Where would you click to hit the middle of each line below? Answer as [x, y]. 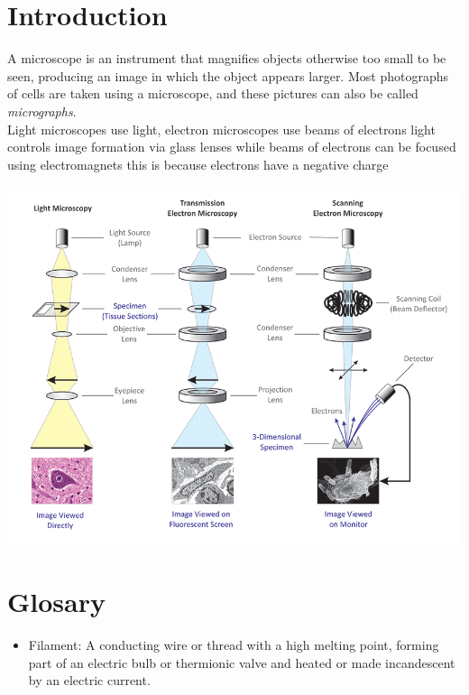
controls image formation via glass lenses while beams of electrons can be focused [232, 147]
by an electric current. [89, 680]
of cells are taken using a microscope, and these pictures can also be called [213, 93]
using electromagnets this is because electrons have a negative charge [198, 164]
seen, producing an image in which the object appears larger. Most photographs [228, 75]
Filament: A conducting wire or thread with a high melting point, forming [234, 645]
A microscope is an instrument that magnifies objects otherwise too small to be [227, 58]
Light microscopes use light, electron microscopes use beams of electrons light [221, 129]
